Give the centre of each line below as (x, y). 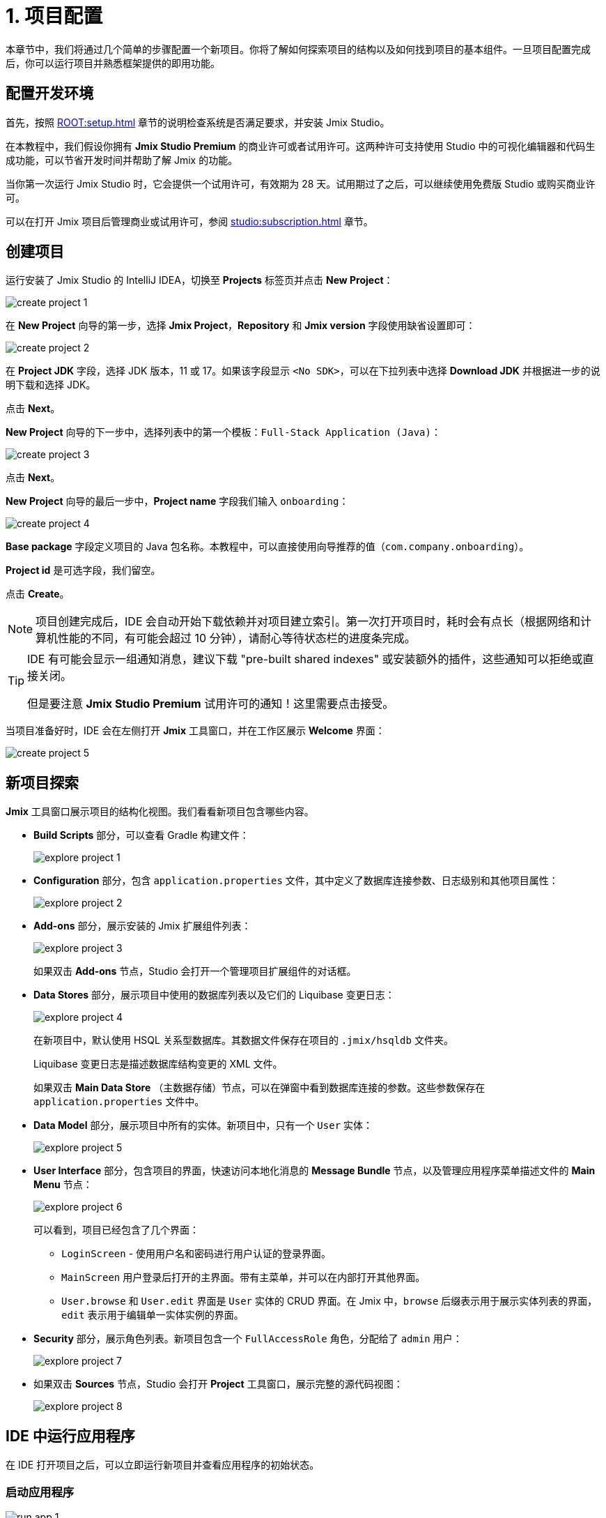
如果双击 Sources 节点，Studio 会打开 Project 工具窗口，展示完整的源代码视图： (218, 1384)
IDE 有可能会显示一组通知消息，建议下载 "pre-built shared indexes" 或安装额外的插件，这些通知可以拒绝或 (305, 659)
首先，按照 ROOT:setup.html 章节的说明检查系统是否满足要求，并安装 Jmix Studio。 (198, 122)
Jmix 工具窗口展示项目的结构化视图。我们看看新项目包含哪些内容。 (160, 812)
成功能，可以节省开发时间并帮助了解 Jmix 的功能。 (122, 160)
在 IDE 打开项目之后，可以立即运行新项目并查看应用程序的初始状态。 (163, 1465)
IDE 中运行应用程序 (70, 1436)
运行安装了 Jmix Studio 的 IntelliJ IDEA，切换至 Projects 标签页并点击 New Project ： (200, 280)
